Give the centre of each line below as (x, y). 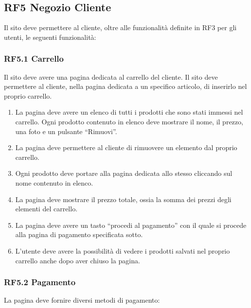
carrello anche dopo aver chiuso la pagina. (78, 260)
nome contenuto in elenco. (54, 182)
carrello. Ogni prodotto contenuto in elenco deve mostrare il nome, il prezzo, (129, 121)
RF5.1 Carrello (34, 59)
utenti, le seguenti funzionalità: (50, 37)
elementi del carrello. (46, 209)
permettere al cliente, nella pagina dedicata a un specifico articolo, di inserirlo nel (125, 86)
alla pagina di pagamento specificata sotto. (79, 234)
